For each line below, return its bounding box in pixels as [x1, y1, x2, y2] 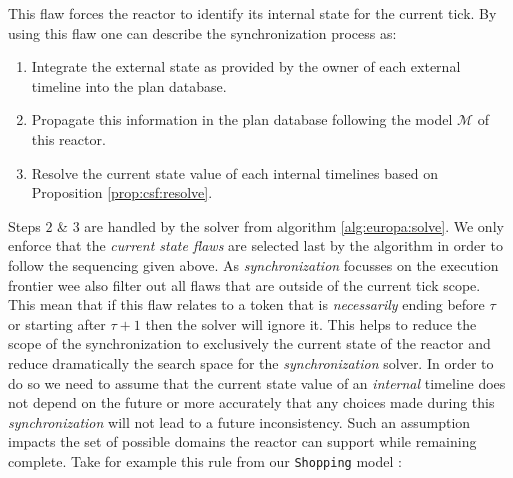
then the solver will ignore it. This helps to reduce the [145, 313, 477, 334]
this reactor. [31, 128, 106, 149]
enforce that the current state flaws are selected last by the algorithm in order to [8, 235, 503, 256]
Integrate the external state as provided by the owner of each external [31, 56, 461, 77]
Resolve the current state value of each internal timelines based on [31, 162, 438, 183]
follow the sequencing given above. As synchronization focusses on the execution [8, 254, 499, 275]
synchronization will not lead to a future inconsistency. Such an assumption [8, 411, 471, 432]
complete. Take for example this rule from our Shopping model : [8, 450, 402, 471]
